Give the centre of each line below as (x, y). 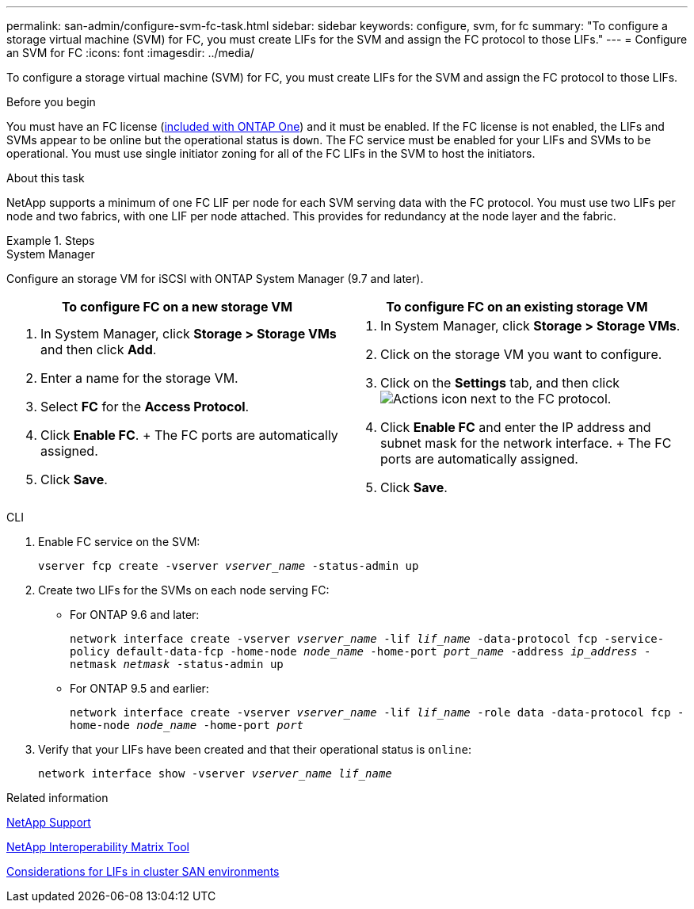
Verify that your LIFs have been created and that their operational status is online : (255, 749)
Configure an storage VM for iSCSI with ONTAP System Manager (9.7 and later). (215, 279)
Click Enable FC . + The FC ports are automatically (189, 435)
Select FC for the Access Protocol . (145, 407)
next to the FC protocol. (541, 399)
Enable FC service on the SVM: (119, 542)
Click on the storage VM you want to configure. (521, 354)
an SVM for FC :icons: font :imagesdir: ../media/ (130, 53)
